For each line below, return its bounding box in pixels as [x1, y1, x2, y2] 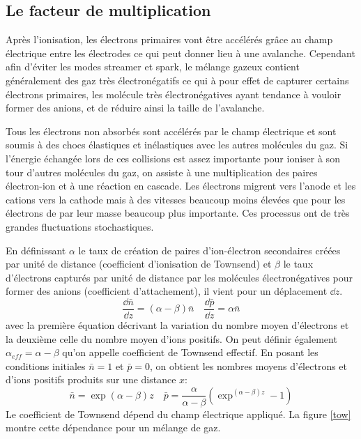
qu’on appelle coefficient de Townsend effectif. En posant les [62, 345, 318, 360]
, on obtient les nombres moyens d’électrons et [149, 358, 348, 373]
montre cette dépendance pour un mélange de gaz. [6, 420, 221, 435]
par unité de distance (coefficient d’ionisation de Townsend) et [6, 256, 272, 271]
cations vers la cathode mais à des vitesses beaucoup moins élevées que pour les [6, 192, 346, 206]
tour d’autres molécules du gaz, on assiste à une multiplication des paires [6, 164, 318, 179]
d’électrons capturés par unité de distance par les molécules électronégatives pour [6, 270, 353, 284]
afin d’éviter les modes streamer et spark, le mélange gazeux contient [6, 59, 300, 74]
